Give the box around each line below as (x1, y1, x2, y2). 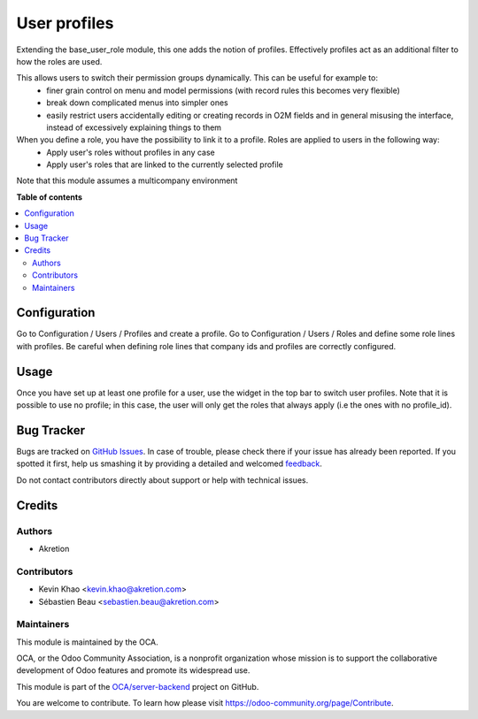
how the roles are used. (16, 56, 103, 66)
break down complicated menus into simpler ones (46, 97, 229, 108)
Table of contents (16, 191, 83, 203)
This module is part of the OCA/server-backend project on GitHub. (16, 681, 259, 692)
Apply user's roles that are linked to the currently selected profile (46, 159, 283, 170)
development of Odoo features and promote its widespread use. (16, 665, 251, 676)
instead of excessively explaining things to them (46, 122, 221, 133)
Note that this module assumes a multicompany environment (16, 175, 238, 186)
